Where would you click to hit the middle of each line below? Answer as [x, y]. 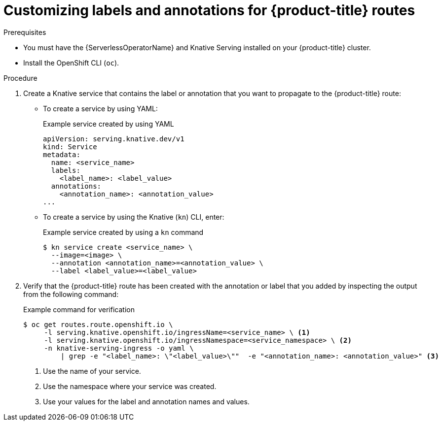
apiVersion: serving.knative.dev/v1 [114, 139]
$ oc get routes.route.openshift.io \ [98, 324]
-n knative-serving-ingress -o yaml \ [119, 348]
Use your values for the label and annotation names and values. [146, 401]
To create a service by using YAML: [100, 108]
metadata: [62, 154]
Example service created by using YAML [109, 124]
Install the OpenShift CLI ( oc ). [71, 63]
